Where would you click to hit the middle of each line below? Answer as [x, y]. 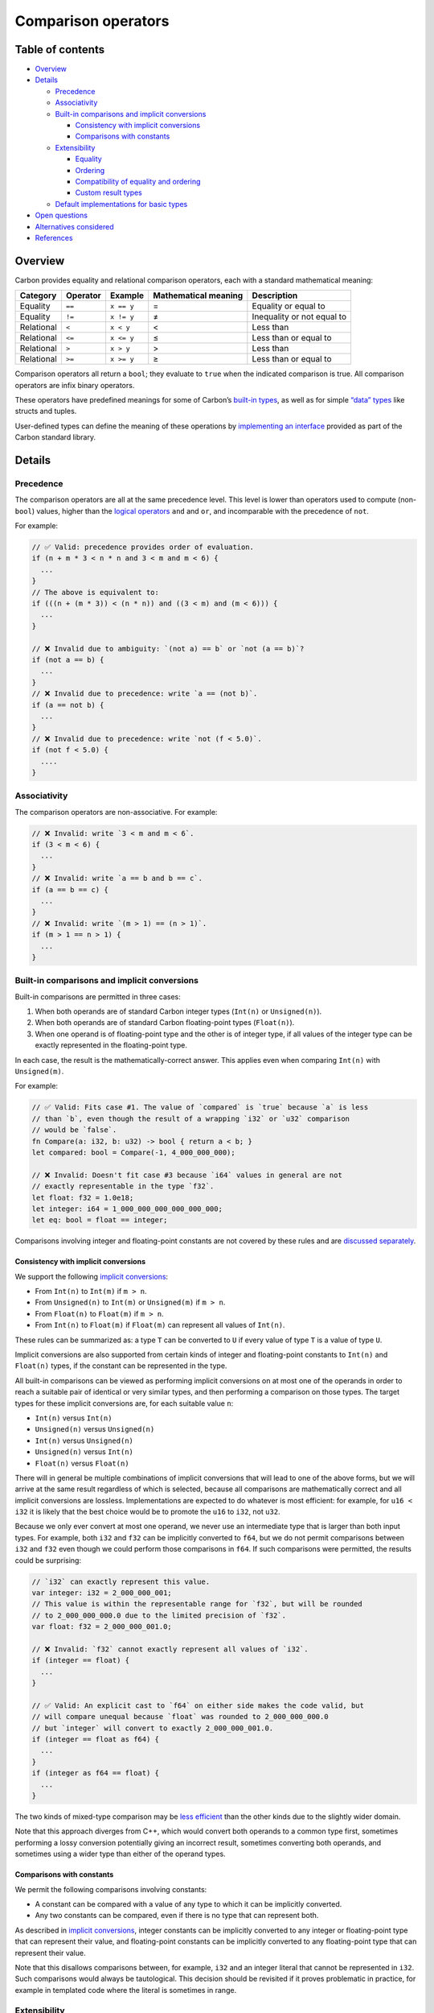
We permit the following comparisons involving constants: [111, 1889]
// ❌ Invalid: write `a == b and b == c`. [117, 878]
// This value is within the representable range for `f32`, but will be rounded [197, 1604]
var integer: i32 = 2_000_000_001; [102, 1593]
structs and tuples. [46, 411]
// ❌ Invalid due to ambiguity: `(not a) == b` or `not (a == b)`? [168, 649]
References [54, 238]
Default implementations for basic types [121, 204]
